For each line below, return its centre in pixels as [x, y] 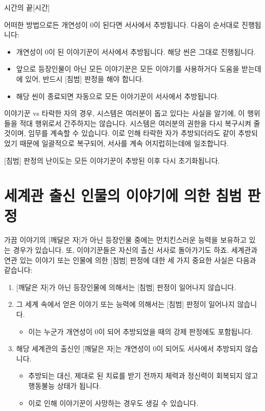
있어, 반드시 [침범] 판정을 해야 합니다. [85, 78]
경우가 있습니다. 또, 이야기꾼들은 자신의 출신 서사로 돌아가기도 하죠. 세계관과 [135, 250]
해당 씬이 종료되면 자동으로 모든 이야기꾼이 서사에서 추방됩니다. [117, 96]
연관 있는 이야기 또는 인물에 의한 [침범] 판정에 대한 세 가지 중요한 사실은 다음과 [130, 260]
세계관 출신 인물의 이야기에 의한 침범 [123, 195]
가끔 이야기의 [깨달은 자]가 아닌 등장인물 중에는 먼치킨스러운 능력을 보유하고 [125, 240]
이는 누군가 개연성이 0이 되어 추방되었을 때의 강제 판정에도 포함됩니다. [140, 331]
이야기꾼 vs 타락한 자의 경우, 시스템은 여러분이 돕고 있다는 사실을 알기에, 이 [125, 113]
